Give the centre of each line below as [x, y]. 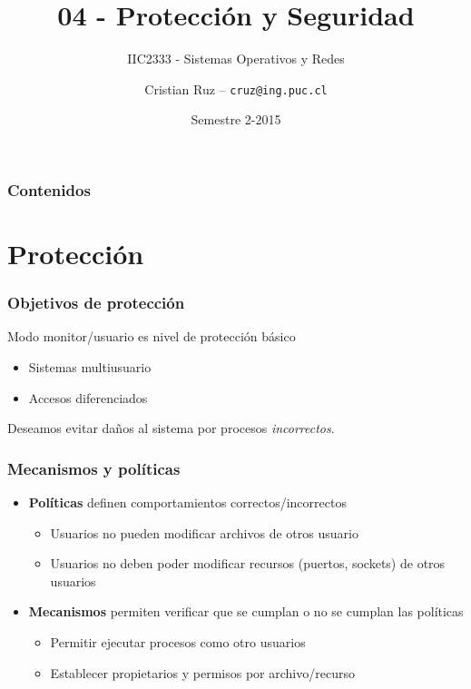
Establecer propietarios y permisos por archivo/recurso [202, 672]
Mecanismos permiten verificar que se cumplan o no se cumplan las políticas [246, 611]
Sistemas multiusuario [90, 367]
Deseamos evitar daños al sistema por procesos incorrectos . [171, 428]
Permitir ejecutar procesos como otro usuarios [178, 642]
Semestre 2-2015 [236, 119]
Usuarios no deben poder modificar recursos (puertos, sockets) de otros [248, 563]
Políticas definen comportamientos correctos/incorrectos [187, 502]
